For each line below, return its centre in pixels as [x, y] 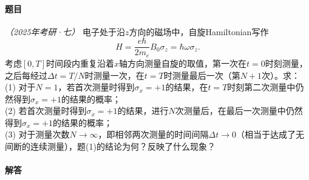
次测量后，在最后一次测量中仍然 [239, 111]
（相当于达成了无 [270, 134]
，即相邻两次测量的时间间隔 [153, 134]
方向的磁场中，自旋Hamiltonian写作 [199, 31]
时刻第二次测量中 [261, 87]
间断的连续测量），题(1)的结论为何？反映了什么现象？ [110, 146]
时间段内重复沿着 [80, 63]
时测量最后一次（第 [202, 75]
